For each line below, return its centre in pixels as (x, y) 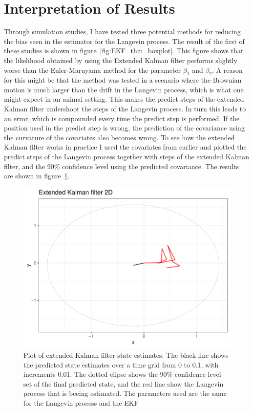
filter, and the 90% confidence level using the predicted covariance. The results (122, 166)
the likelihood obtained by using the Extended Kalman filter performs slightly (121, 60)
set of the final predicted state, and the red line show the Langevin (124, 383)
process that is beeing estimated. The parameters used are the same (125, 393)
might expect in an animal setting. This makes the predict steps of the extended (124, 99)
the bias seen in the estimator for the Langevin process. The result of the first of (124, 41)
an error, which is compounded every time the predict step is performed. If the (122, 118)
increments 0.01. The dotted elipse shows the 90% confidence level (122, 374)
